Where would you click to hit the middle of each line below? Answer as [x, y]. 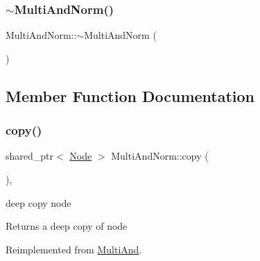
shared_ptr [30, 156]
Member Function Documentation [130, 95]
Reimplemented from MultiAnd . [74, 249]
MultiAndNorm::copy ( [160, 156]
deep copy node [38, 202]
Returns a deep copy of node [67, 226]
